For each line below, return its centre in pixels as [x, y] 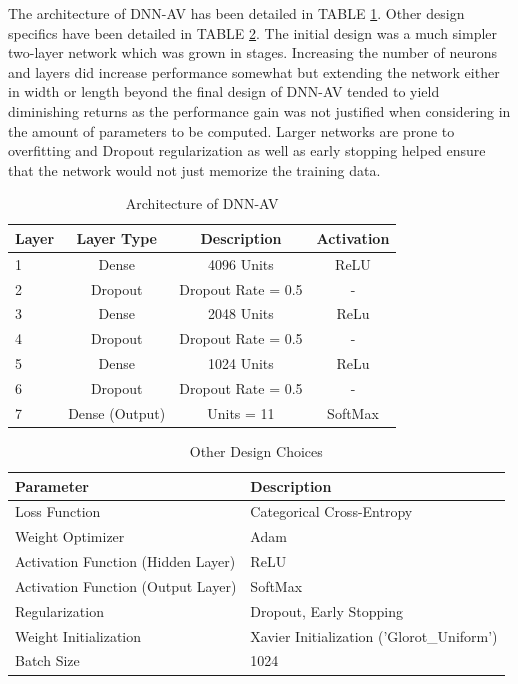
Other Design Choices [256, 450]
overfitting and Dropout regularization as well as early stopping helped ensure [247, 150]
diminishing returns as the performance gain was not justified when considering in [259, 110]
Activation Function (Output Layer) [126, 585]
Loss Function [58, 511]
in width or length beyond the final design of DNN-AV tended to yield [224, 91]
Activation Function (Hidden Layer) [125, 561]
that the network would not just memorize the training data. [194, 169]
